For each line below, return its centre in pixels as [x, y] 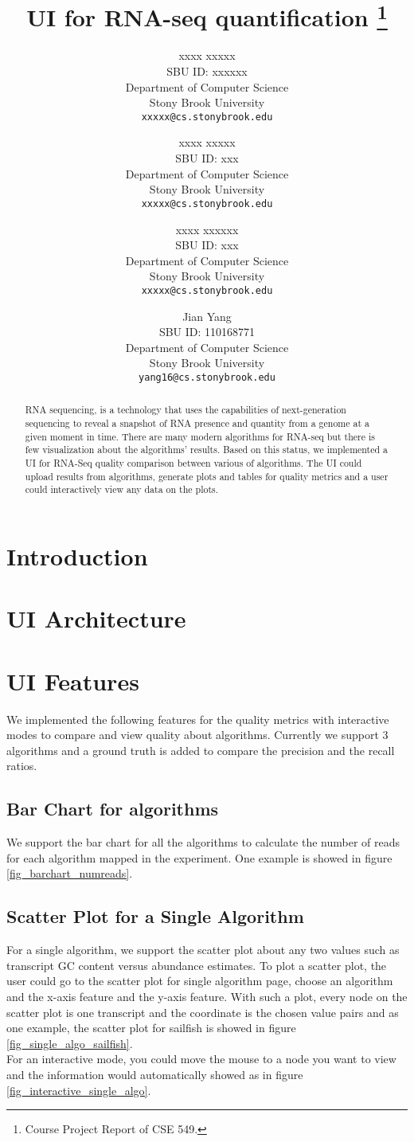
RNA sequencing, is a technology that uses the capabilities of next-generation [186, 410]
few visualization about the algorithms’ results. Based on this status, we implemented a [207, 450]
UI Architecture [96, 618]
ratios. [22, 766]
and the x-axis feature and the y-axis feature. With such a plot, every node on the [207, 996]
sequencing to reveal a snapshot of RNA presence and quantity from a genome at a [197, 423]
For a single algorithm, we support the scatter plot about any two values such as [203, 950]
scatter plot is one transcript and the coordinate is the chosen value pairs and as [203, 1012]
